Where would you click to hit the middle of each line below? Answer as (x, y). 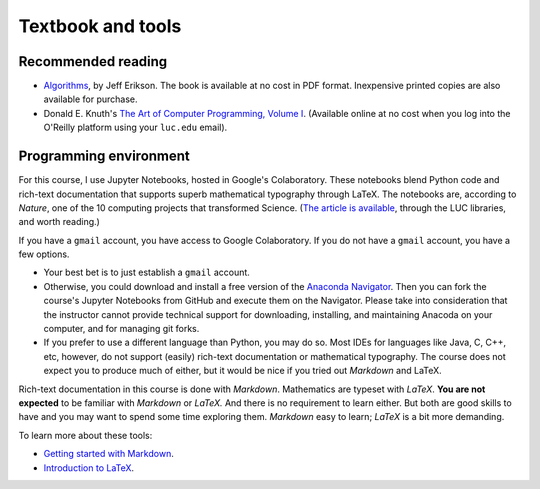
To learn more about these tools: (85, 435)
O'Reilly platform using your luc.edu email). (135, 127)
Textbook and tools (100, 26)
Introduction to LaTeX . (89, 467)
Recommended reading (93, 61)
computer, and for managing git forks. (121, 329)
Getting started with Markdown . (108, 454)
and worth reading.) (59, 222)
